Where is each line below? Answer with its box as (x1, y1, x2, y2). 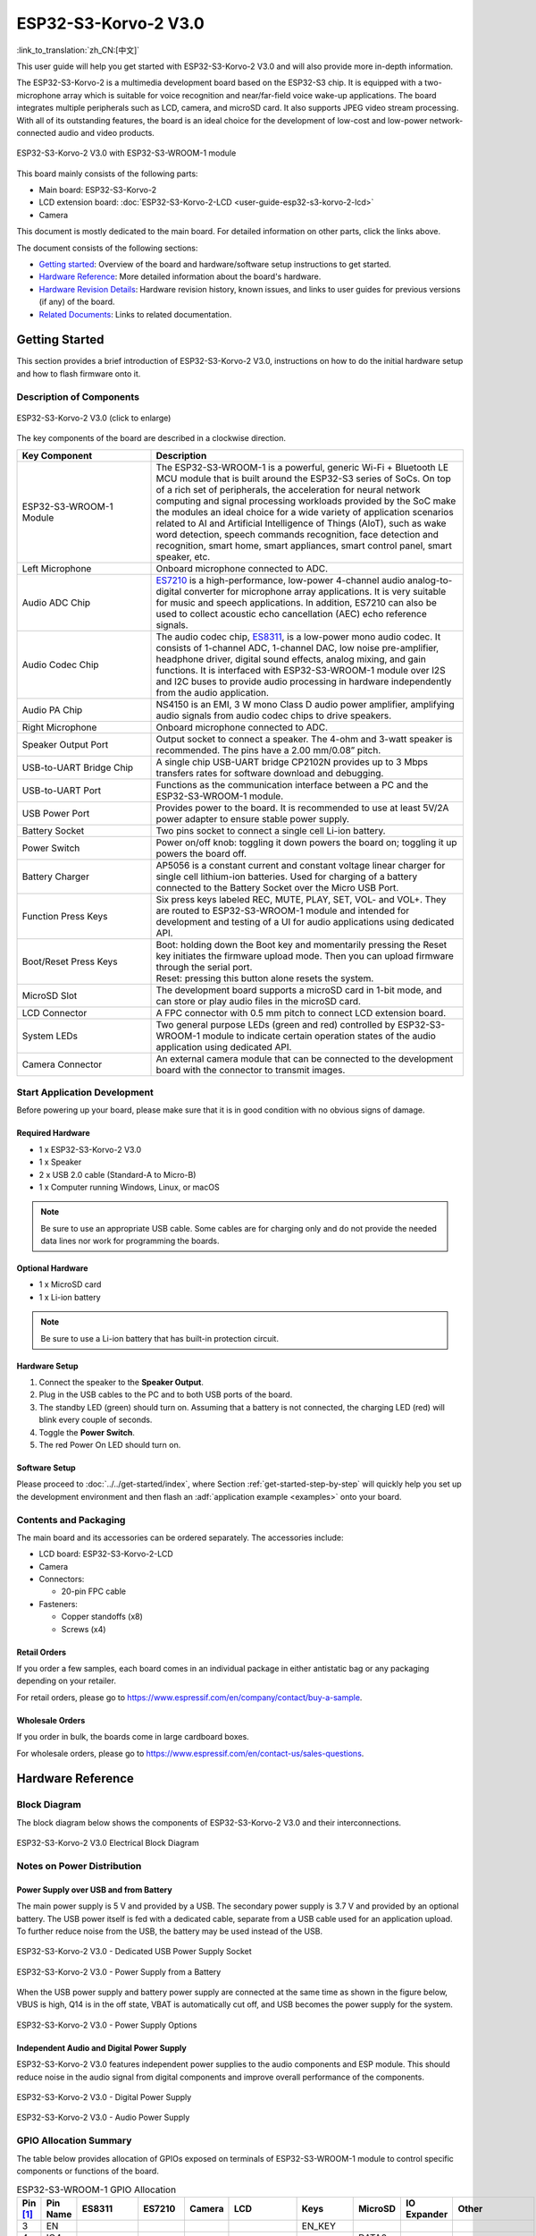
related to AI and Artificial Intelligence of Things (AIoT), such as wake (155, 517, 447, 529)
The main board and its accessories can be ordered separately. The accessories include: (16, 1532, 344, 1543)
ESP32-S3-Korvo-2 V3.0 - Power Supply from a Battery (16, 1966, 222, 1977)
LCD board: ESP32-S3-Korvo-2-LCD (38, 1548, 173, 1560)
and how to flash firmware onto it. (16, 368, 141, 379)
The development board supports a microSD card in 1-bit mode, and (155, 984, 442, 996)
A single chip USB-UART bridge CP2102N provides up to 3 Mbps (155, 756, 429, 768)
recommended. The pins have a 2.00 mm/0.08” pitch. (155, 743, 381, 756)
